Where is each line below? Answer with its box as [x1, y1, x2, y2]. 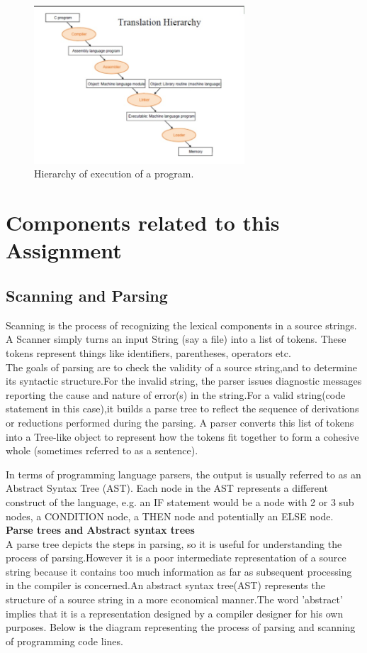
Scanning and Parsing [6, 284, 168, 306]
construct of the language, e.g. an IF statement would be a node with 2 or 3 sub [6, 494, 354, 509]
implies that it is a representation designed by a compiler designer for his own [6, 605, 344, 620]
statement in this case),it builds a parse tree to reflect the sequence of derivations [6, 401, 359, 416]
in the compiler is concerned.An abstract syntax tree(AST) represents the [6, 578, 325, 593]
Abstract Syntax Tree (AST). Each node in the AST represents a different [6, 481, 328, 495]
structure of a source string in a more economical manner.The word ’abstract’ [6, 592, 343, 607]
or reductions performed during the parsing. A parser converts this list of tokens [6, 415, 354, 429]
